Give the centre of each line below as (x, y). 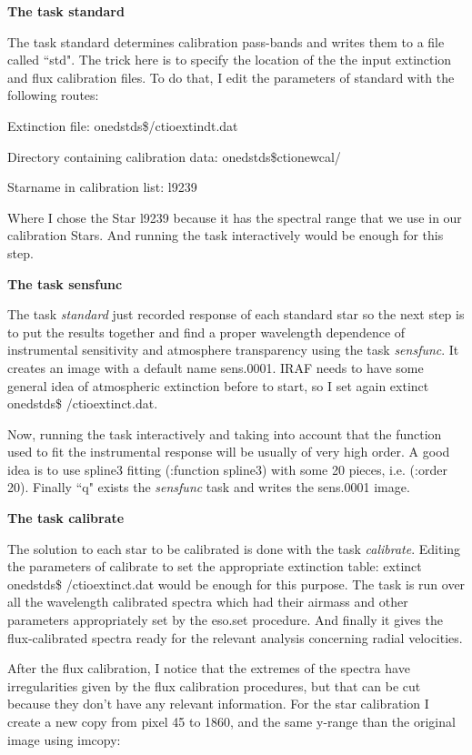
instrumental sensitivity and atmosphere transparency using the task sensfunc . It (233, 350)
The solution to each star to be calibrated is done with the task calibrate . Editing (234, 548)
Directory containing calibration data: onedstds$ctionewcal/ (174, 156)
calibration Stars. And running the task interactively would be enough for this (226, 235)
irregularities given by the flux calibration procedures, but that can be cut (214, 685)
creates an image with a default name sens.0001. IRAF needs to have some (216, 367)
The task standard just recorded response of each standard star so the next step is (236, 314)
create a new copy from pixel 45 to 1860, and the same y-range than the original (231, 721)
